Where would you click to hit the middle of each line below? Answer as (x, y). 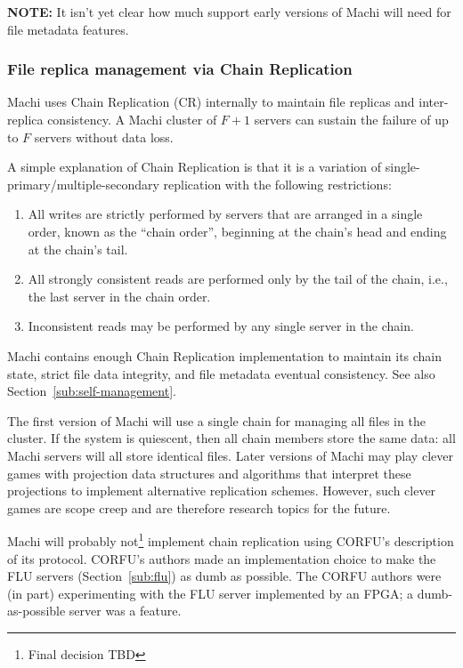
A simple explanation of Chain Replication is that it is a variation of (195, 167)
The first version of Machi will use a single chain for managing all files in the (216, 420)
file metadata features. (68, 29)
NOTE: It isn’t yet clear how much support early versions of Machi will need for (229, 12)
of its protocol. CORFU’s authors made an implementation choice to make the (222, 558)
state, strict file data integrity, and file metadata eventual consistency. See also (221, 373)
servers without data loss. (104, 137)
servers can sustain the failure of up (351, 119)
